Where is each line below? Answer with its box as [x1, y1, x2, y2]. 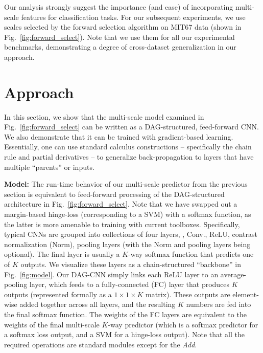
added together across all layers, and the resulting [19, 299, 176, 310]
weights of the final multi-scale [4, 319, 100, 329]
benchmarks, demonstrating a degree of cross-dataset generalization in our [4, 41, 236, 52]
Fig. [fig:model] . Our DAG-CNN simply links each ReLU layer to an [4, 269, 219, 279]
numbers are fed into [186, 299, 251, 310]
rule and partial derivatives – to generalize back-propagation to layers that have [4, 151, 254, 162]
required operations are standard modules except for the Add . [4, 339, 197, 349]
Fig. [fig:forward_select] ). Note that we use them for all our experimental [4, 31, 235, 42]
